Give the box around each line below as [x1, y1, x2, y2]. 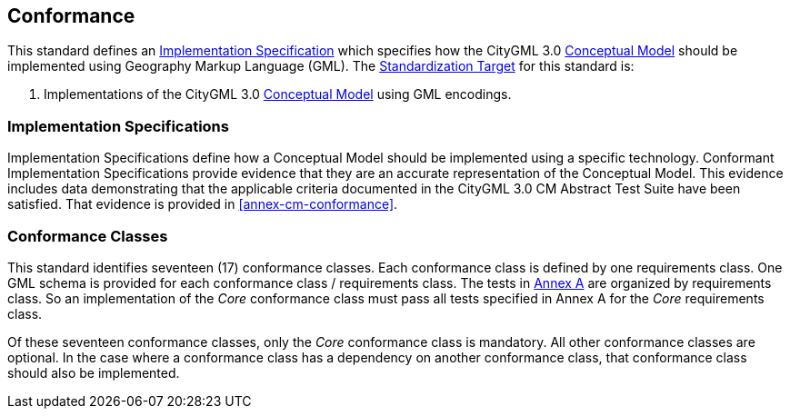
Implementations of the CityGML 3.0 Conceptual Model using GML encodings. [44, 86, 512, 103]
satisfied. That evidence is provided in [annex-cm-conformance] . [7, 196, 398, 213]
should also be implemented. [7, 364, 180, 381]
